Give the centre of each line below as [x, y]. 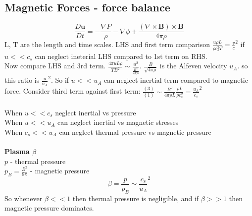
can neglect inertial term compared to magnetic [176, 80]
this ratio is [22, 80]
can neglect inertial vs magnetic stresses [118, 122]
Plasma [17, 151]
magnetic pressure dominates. [49, 208]
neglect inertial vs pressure [96, 112]
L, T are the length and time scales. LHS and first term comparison [107, 44]
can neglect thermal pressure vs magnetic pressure [135, 132]
